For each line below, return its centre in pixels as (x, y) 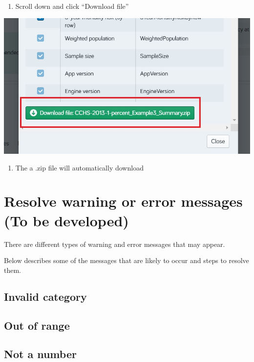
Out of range (37, 325)
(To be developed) (66, 220)
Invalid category (45, 296)
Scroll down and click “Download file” (72, 6)
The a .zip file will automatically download (79, 167)
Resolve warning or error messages (123, 201)
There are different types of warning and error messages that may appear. (115, 244)
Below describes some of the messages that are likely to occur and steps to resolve (127, 260)
